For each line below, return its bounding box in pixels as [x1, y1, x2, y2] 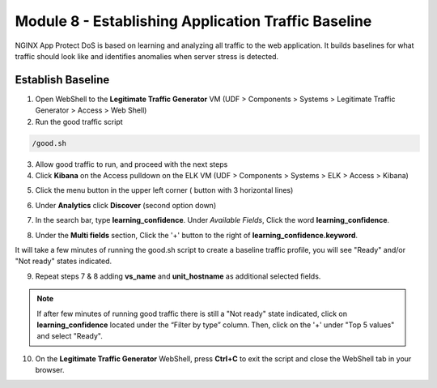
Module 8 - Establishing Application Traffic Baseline [15, 12, 372, 30]
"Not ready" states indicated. [15, 256, 112, 266]
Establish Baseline [15, 73, 110, 87]
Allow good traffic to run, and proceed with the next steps [35, 159, 228, 169]
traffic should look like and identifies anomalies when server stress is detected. [15, 51, 279, 61]
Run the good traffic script [35, 117, 123, 126]
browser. [35, 365, 65, 375]
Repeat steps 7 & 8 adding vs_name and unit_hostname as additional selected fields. [35, 271, 321, 281]
